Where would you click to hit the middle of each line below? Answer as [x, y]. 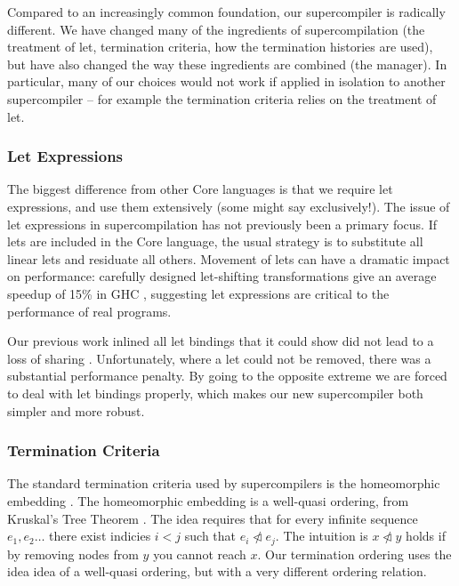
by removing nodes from [73, 554]
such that [210, 536]
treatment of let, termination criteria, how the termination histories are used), [220, 47]
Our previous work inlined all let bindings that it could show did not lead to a [221, 341]
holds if [426, 536]
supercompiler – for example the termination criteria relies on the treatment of [222, 98]
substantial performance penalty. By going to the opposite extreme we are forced [227, 376]
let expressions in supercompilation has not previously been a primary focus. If [222, 224]
